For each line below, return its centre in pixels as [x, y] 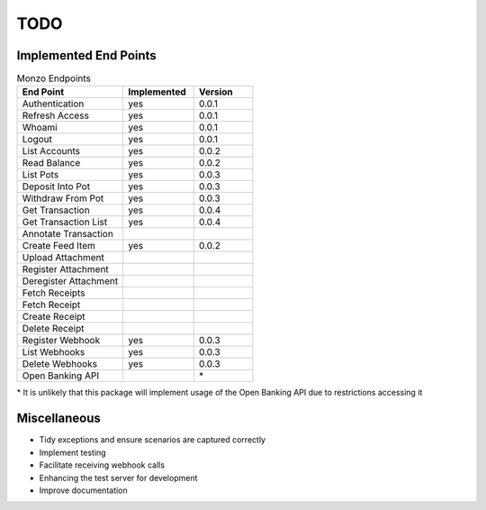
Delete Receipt [53, 329]
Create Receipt [54, 317]
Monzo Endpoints [54, 78]
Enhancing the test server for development [118, 478]
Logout [37, 140]
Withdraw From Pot [63, 198]
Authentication [53, 104]
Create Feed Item [59, 246]
